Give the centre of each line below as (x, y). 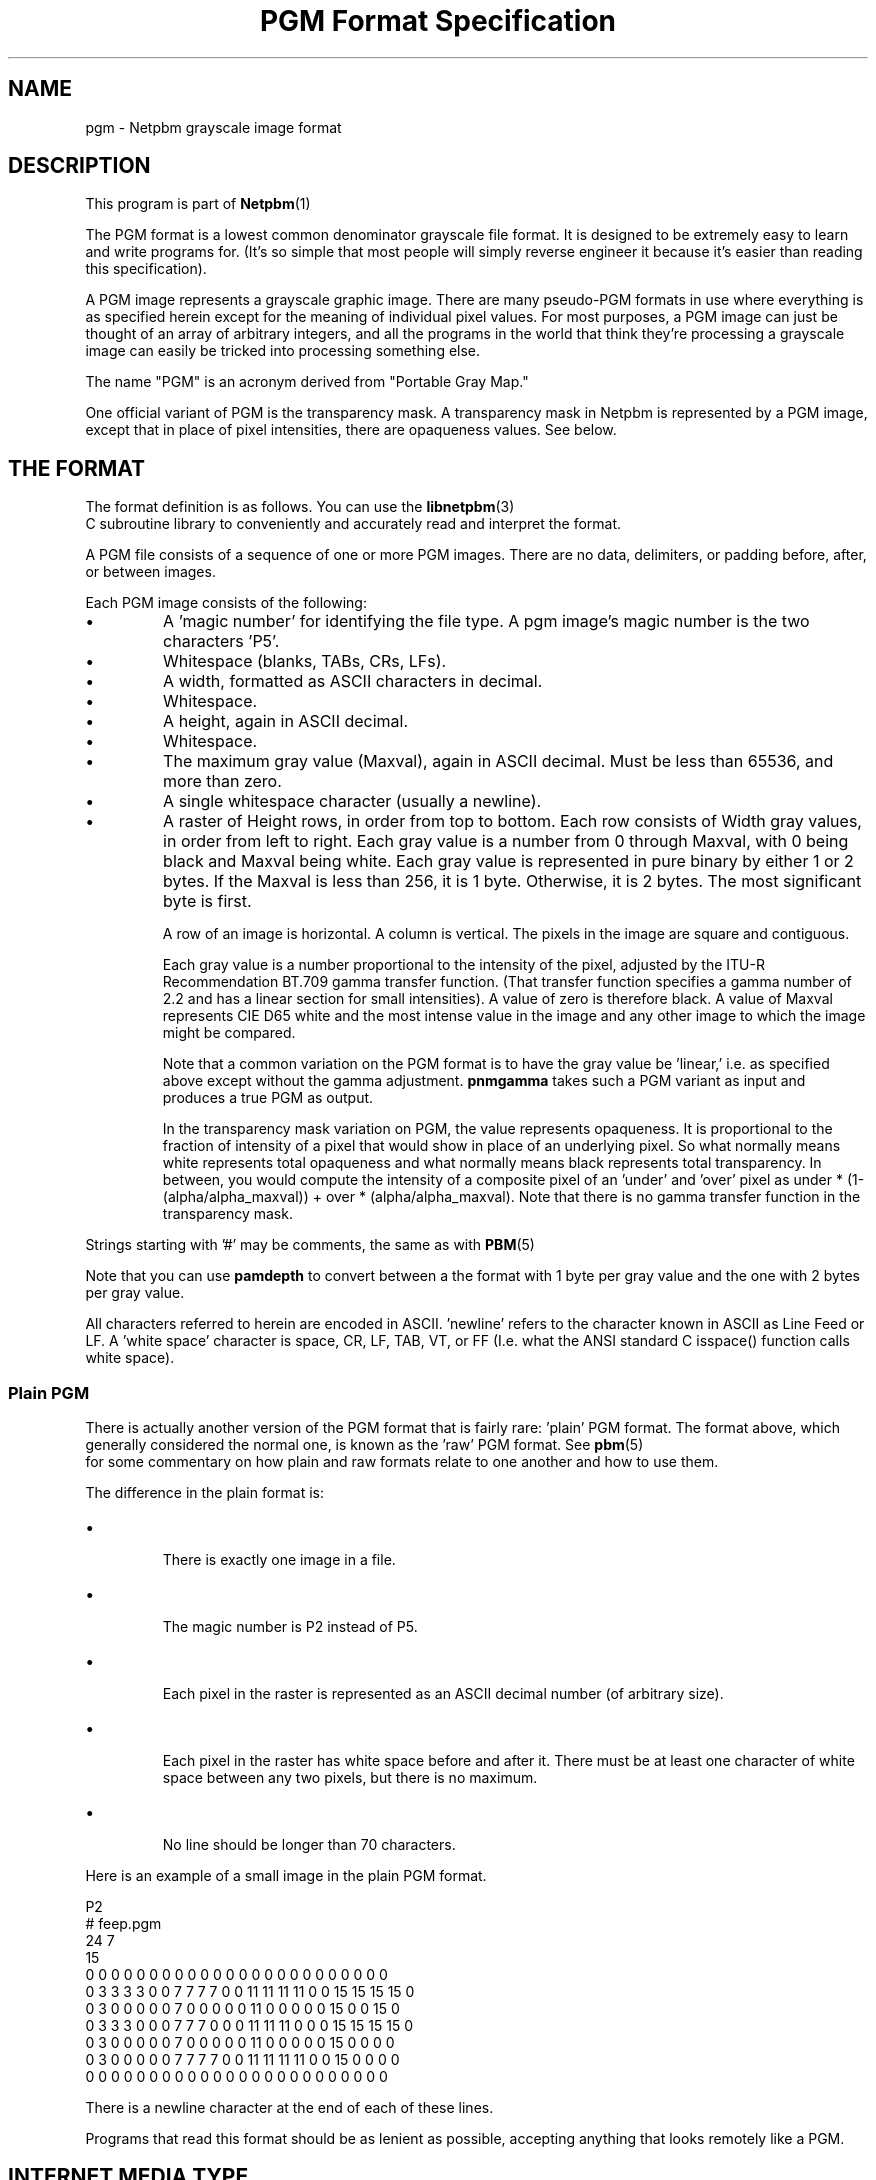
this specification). (146, 269)
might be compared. (229, 1033)
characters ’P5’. (221, 641)
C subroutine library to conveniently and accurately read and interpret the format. (353, 524)
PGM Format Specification (438, 21)
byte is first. (207, 901)
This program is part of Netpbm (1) (198, 204)
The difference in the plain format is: (204, 1493)
